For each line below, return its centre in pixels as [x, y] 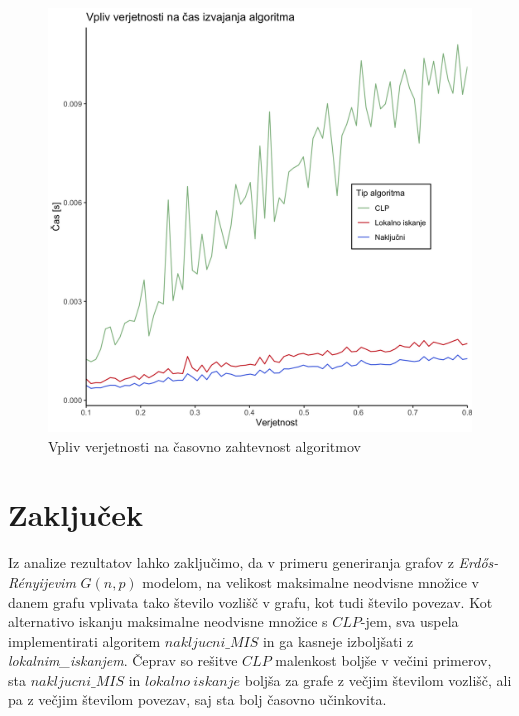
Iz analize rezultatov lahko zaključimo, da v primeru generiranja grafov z [231, 562]
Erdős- [478, 562]
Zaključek [76, 514]
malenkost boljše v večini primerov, [383, 660]
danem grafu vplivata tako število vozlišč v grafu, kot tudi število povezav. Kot [250, 601]
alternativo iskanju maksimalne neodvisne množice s [168, 621]
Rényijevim [42, 581]
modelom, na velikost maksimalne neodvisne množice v [310, 581]
